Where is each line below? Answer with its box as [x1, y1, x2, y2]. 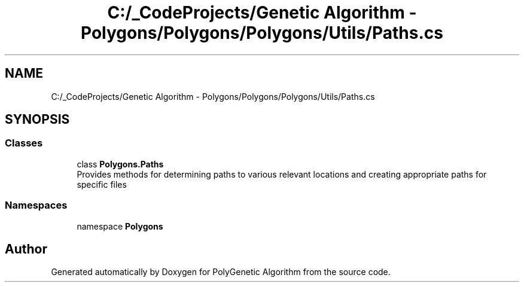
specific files [77, 179, 127, 190]
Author [5, 241, 47, 257]
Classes [5, 137, 43, 149]
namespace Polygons [77, 221, 163, 231]
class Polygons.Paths [77, 158, 164, 169]
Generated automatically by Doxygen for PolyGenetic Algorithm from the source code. [51, 267, 391, 277]
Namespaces [5, 199, 68, 212]
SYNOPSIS [5, 112, 70, 127]
